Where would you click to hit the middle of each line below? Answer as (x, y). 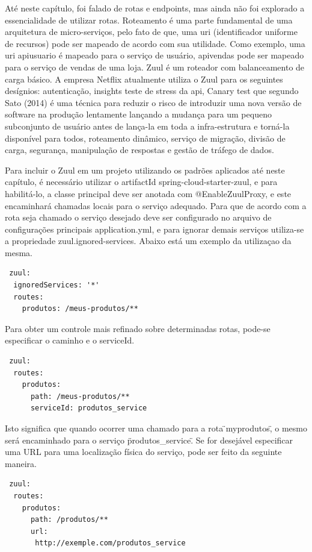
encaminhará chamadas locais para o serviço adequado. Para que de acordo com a (156, 205)
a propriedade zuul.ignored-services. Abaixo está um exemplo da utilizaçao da (148, 241)
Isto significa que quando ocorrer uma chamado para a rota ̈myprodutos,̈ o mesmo (156, 428)
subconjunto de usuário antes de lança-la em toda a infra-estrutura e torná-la (147, 126)
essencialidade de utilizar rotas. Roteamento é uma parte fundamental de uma (149, 20)
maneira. (21, 463)
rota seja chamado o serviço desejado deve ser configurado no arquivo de (138, 217)
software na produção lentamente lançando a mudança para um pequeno (138, 114)
